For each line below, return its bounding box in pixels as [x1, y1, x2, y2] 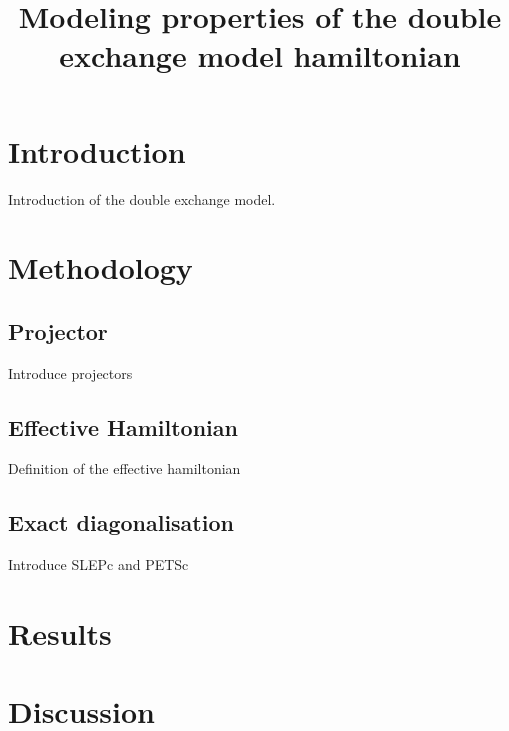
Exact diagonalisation [8, 507, 234, 538]
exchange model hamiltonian [59, 35, 461, 76]
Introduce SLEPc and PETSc [8, 554, 189, 575]
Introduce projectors [8, 362, 133, 383]
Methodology [8, 247, 193, 288]
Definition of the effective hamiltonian [8, 458, 241, 479]
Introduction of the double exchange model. [8, 188, 276, 209]
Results [8, 613, 112, 654]
